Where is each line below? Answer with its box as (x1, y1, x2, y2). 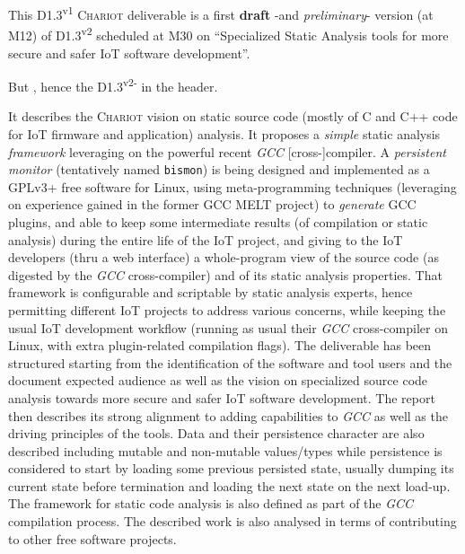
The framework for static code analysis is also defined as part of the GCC (8, 494, 414, 513)
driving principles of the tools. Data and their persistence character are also (8, 424, 425, 443)
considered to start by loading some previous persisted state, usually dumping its (8, 459, 454, 478)
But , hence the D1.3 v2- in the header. (8, 75, 218, 95)
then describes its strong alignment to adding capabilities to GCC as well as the (8, 406, 448, 425)
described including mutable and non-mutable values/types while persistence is (8, 441, 443, 460)
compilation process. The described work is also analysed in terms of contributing (8, 512, 457, 531)
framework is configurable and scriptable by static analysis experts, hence (8, 283, 413, 302)
